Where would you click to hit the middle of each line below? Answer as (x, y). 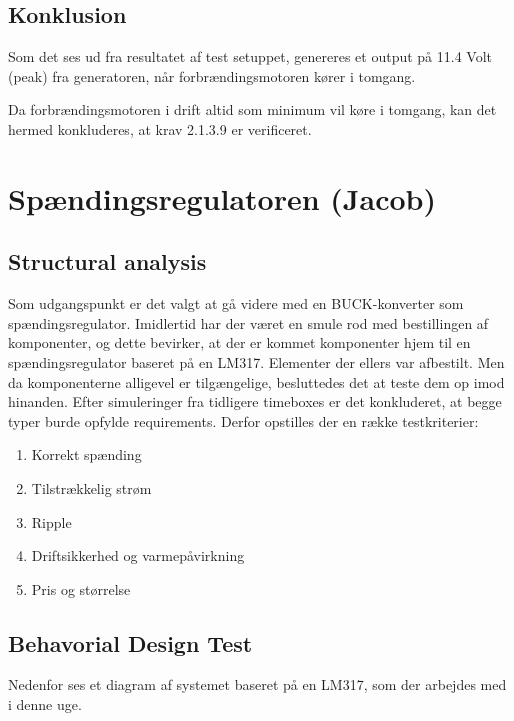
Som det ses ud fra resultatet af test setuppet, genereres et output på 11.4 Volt (250, 56)
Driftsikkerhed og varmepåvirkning (138, 555)
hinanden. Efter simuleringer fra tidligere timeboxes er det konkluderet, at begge (255, 401)
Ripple (51, 521)
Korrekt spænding (86, 454)
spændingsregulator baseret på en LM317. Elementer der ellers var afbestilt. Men (256, 361)
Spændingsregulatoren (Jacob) (222, 197)
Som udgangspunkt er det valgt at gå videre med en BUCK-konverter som (236, 303)
